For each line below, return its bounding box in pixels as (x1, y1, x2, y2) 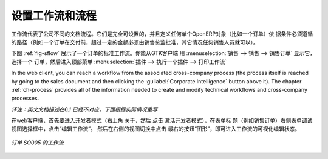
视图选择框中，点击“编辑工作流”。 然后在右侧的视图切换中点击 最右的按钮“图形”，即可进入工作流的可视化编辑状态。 (11, 125, 301, 132)
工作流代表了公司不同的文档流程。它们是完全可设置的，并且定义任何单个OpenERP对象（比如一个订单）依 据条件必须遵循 (11, 30, 313, 37)
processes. (11, 94, 39, 102)
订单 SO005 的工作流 (11, 139, 64, 146)
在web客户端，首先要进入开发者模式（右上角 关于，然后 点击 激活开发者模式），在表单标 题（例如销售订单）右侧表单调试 (11, 117, 313, 124)
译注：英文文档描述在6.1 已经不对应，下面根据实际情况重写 (11, 106, 158, 113)
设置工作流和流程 (11, 9, 97, 22)
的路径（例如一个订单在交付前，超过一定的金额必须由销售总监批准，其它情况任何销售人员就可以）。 (11, 38, 259, 45)
